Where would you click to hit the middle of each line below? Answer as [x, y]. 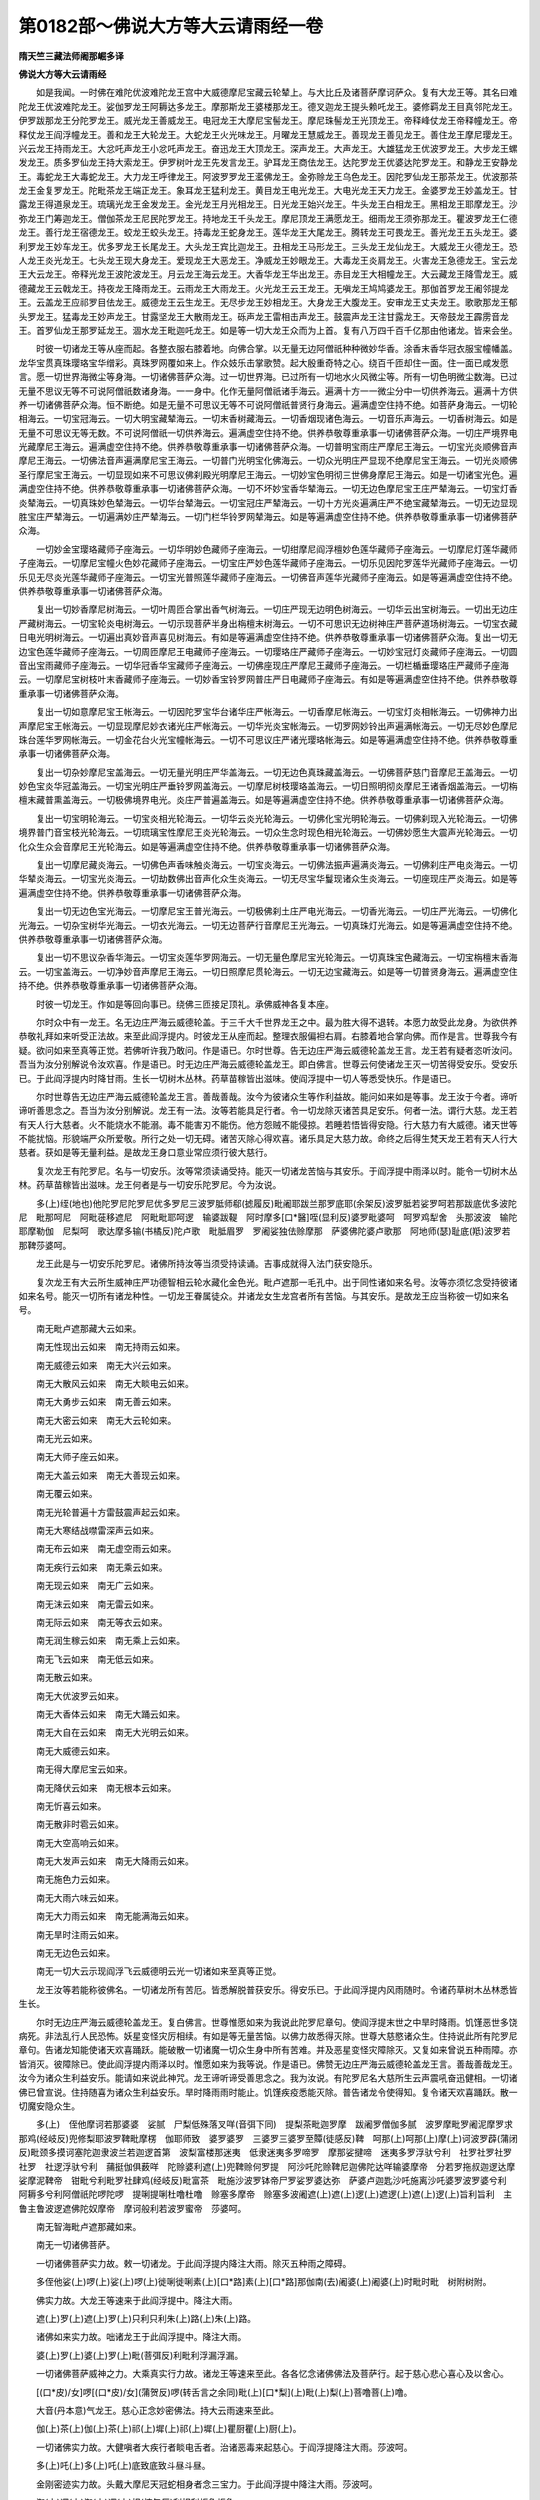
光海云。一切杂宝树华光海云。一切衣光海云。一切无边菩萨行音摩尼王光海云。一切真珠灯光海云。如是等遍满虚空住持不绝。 [268, 925]
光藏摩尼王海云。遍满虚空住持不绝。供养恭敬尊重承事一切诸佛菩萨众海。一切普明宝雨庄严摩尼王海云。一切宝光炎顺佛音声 [268, 447]
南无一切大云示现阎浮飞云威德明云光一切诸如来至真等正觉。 [158, 1971]
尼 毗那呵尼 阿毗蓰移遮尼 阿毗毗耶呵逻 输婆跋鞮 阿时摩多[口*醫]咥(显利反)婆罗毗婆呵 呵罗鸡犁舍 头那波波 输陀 [268, 1217]
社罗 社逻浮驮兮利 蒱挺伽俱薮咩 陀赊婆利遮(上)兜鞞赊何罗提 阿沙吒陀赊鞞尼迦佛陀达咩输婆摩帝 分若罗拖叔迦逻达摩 [267, 2166]
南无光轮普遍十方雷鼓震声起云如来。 [110, 1512]
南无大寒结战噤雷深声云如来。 [97, 1531]
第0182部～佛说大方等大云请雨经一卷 [171, 26]
